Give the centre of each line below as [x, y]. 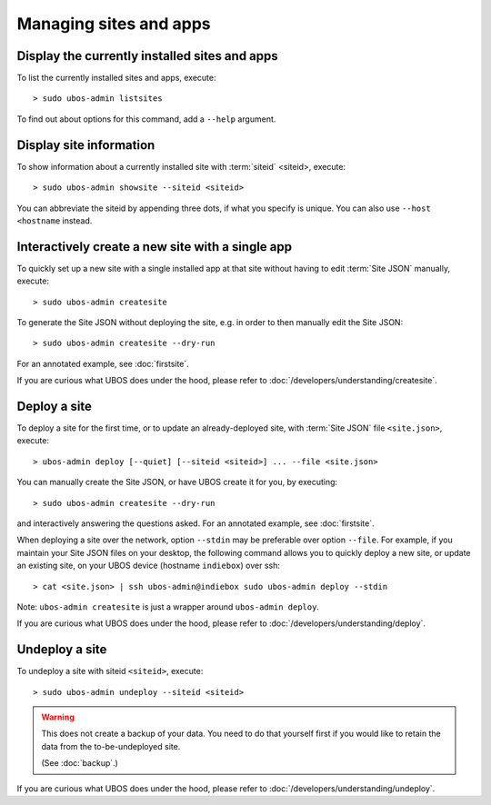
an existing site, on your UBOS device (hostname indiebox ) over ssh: [149, 566]
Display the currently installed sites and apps [148, 56]
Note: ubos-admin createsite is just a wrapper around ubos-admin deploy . [168, 606]
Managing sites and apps [114, 24]
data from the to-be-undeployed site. [111, 746]
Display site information [86, 145]
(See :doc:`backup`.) [80, 763]
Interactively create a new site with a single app [155, 247]
